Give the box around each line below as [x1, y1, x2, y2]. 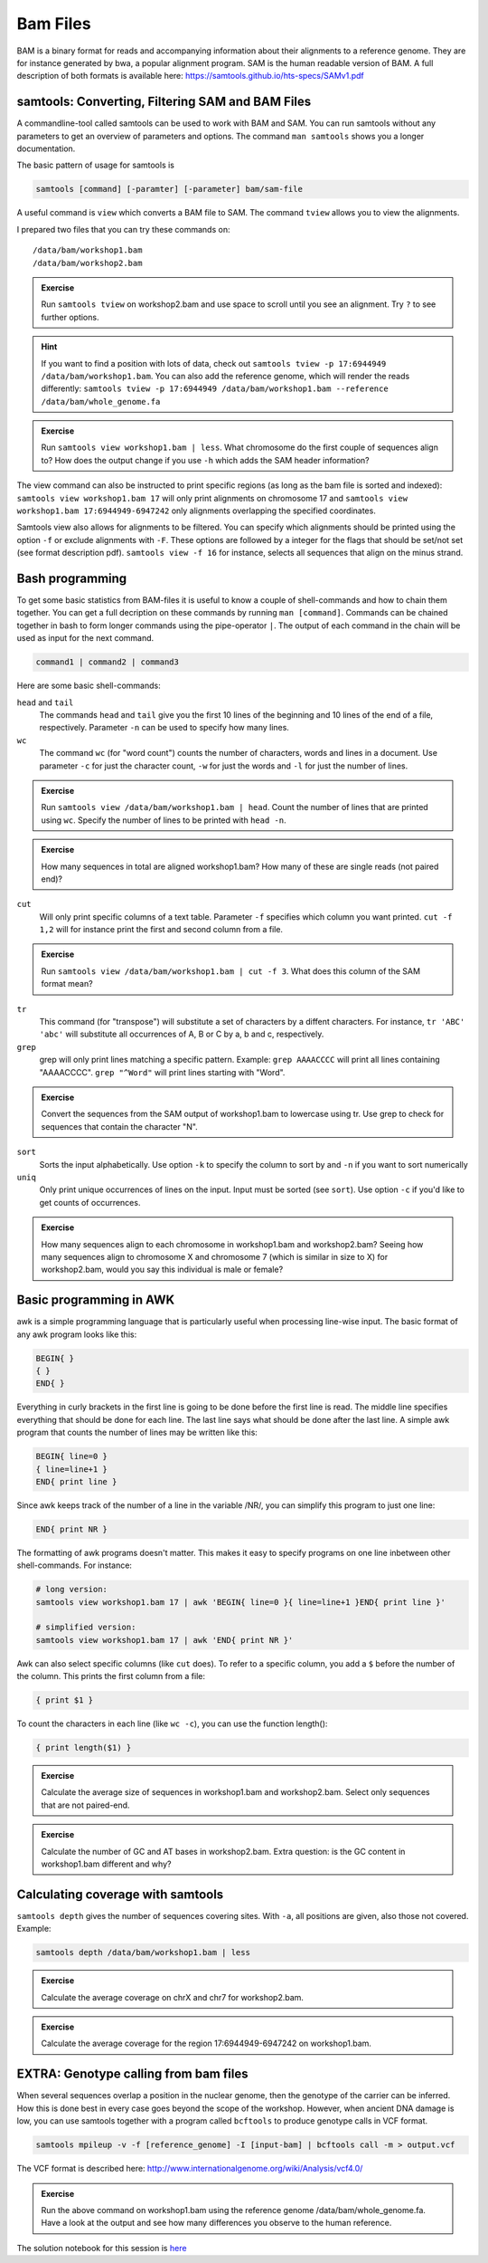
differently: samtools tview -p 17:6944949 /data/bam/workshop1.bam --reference [41, 383, 389, 394]
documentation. [16, 143, 76, 154]
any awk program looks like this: [16, 1329, 137, 1340]
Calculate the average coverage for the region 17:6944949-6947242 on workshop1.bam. [41, 2038, 372, 2049]
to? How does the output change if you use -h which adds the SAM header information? [41, 454, 370, 465]
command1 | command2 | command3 [35, 657, 180, 667]
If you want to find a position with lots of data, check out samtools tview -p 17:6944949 [41, 358, 387, 368]
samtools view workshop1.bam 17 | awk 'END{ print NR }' [35, 1635, 294, 1645]
